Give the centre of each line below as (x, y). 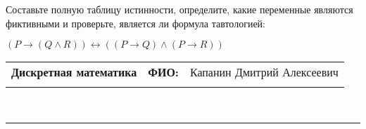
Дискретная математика (74, 72)
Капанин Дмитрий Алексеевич (264, 72)
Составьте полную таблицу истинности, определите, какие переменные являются (179, 9)
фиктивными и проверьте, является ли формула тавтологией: (135, 23)
